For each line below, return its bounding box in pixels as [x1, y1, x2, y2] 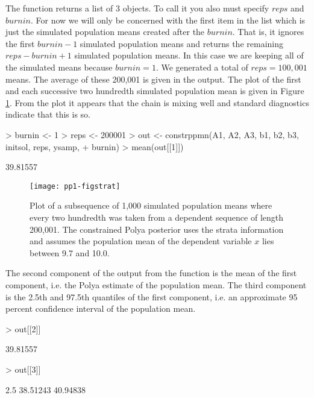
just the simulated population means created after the [5, 25, 205, 38]
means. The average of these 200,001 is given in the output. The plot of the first [5, 72, 301, 85]
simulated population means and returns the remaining [80, 37, 283, 49]
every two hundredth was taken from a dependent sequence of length [30, 210, 284, 223]
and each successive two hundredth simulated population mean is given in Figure [5, 84, 304, 97]
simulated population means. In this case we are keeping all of [74, 49, 304, 62]
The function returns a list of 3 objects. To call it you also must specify [5, 2, 269, 14]
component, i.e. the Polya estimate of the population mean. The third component [5, 278, 307, 291]
